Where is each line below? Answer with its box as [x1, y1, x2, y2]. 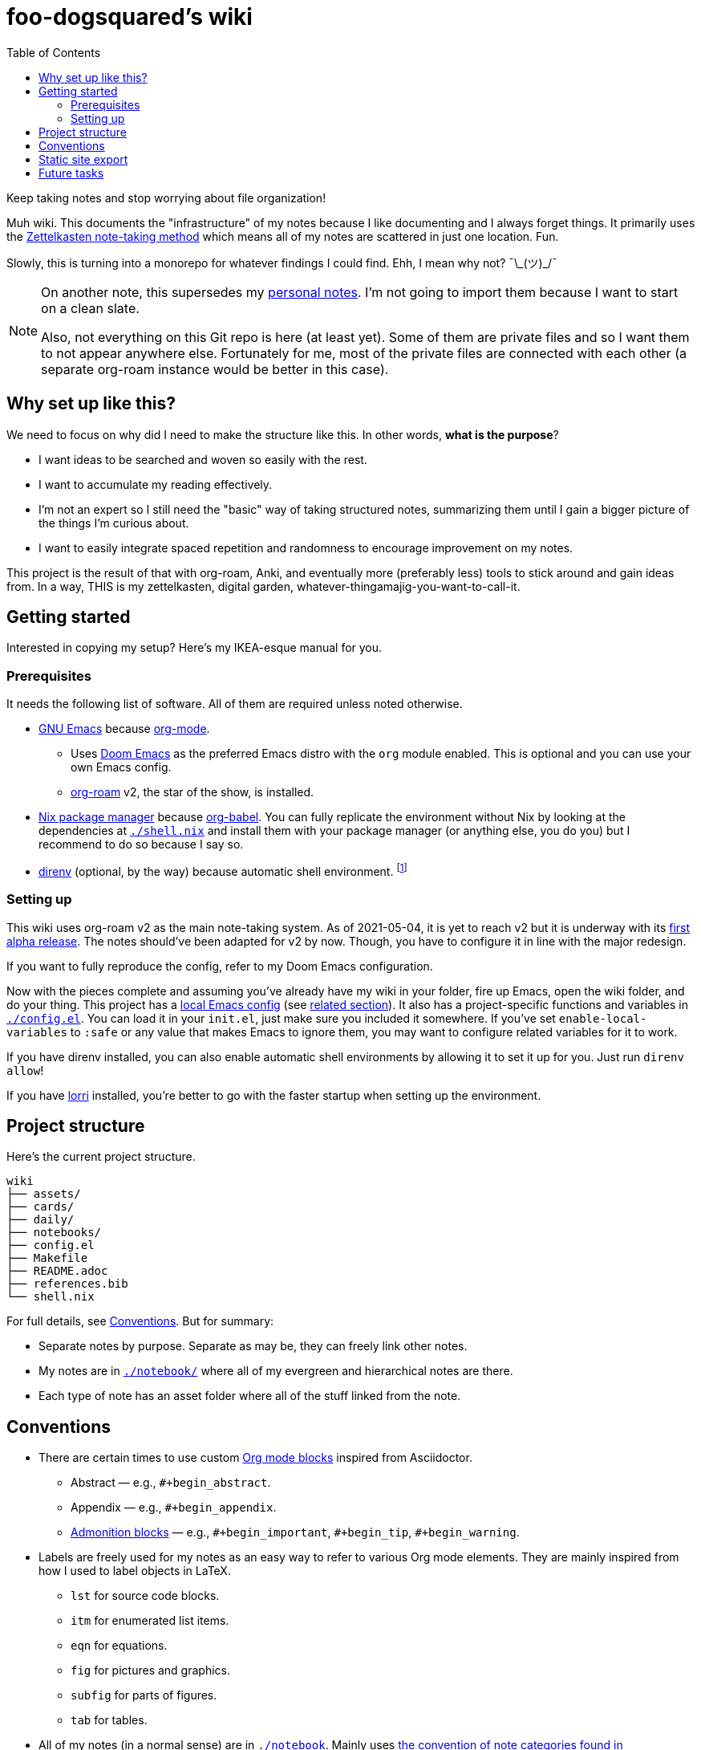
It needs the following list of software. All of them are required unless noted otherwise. [6, 697, 463, 711]
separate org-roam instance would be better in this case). [41, 360, 389, 377]
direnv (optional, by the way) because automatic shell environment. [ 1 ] [38, 862, 407, 878]
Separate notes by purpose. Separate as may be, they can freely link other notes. [38, 1339, 468, 1353]
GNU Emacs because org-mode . [38, 722, 210, 736]
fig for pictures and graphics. [71, 1663, 230, 1678]
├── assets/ [6, 1187, 81, 1201]
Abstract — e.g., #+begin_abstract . [71, 1475, 271, 1490]
